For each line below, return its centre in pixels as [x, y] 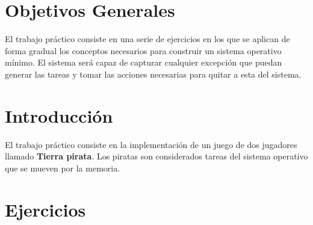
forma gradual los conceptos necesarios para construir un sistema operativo [143, 50]
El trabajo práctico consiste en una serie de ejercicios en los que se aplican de [147, 39]
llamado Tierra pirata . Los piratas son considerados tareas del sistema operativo [156, 156]
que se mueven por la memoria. [63, 168]
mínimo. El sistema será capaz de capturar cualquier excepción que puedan [144, 62]
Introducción [59, 115]
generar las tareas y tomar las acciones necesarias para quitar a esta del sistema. [153, 74]
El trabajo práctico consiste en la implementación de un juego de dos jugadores [151, 144]
